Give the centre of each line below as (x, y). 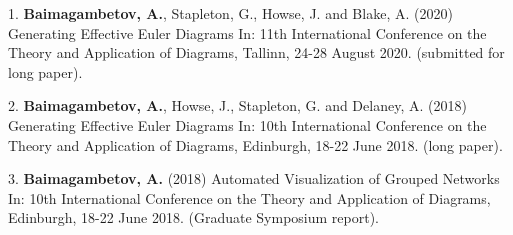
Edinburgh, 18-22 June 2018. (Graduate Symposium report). (194, 217)
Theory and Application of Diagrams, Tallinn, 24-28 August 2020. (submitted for (256, 52)
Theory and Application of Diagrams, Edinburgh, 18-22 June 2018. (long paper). (255, 144)
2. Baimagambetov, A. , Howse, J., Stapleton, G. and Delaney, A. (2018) (237, 105)
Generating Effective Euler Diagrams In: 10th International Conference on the (247, 124)
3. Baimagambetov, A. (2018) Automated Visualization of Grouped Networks (254, 178)
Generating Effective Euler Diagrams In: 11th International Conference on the (247, 32)
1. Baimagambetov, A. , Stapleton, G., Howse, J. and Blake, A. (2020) (230, 13)
